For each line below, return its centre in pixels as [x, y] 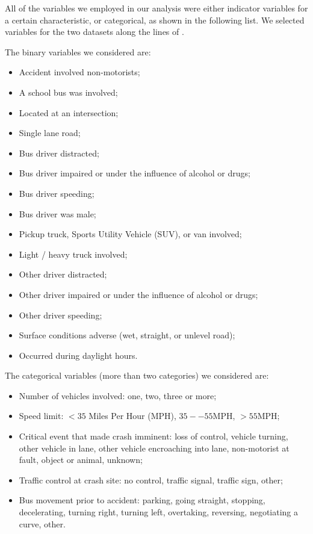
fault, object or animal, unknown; [81, 460]
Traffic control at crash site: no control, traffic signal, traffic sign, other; [151, 480]
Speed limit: [41, 416]
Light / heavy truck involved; [73, 254]
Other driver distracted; [63, 274]
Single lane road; [50, 133]
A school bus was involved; [68, 92]
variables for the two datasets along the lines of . [95, 32]
